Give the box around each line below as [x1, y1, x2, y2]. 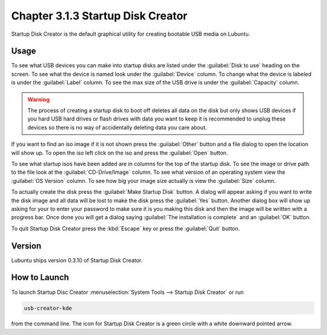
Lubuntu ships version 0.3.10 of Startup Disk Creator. [11, 256, 143, 264]
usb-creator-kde [24, 305, 73, 311]
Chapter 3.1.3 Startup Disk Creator [11, 9, 188, 22]
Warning [27, 96, 50, 103]
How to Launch [11, 273, 70, 283]
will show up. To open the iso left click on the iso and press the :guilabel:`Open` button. [11, 149, 228, 156]
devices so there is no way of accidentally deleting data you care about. [27, 124, 207, 131]
